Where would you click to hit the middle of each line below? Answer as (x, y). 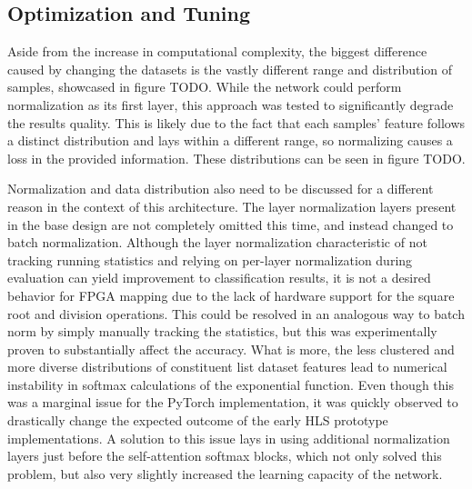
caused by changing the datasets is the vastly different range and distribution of (230, 69)
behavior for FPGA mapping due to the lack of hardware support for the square (231, 295)
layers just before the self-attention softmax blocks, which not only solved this (225, 456)
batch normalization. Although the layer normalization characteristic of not (217, 242)
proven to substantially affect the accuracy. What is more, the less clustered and (231, 349)
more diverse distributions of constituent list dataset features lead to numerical (227, 367)
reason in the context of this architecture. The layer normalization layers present (232, 206)
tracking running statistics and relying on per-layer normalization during (210, 259)
